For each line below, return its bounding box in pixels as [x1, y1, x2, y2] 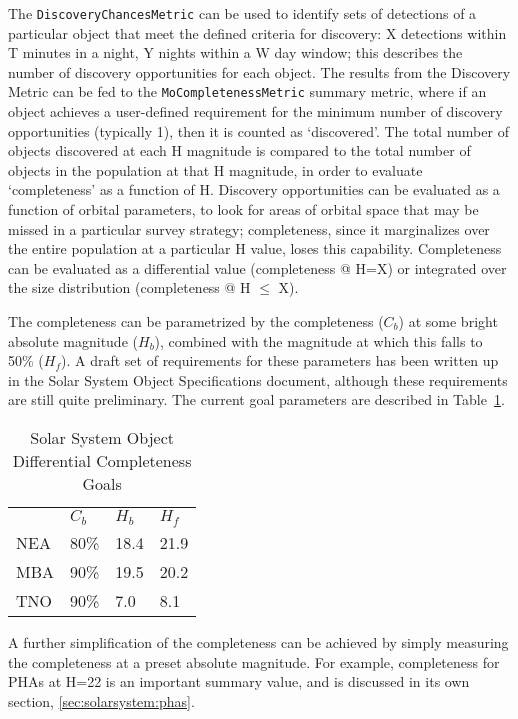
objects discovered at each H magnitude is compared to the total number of [8, 140, 471, 161]
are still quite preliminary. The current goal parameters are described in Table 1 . [8, 389, 505, 410]
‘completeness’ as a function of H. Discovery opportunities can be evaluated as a [8, 179, 500, 200]
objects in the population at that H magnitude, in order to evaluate [8, 159, 423, 180]
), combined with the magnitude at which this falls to [154, 330, 483, 351]
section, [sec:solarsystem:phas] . [8, 690, 195, 711]
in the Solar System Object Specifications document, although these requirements [8, 369, 508, 390]
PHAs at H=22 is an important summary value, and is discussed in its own [8, 671, 470, 692]
